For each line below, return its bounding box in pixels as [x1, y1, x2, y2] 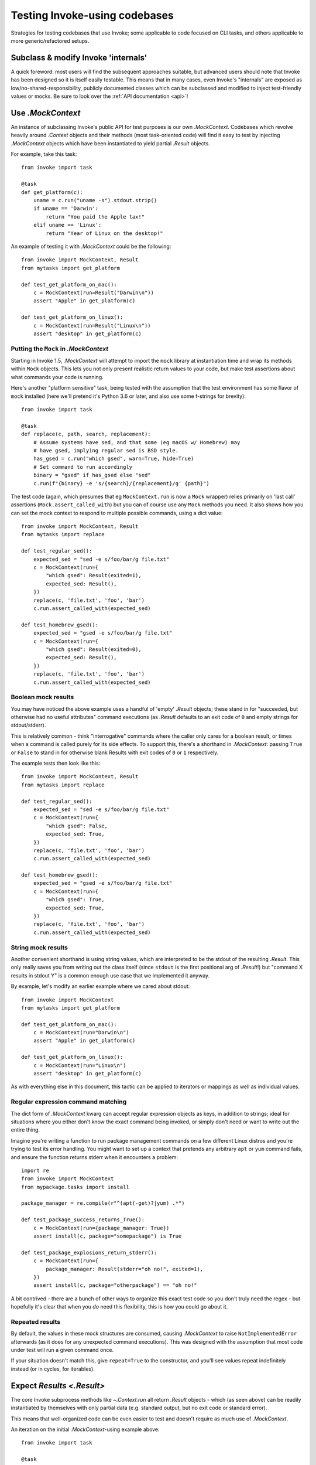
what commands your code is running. [11, 373, 104, 380]
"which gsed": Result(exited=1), [46, 572, 142, 579]
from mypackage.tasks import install [21, 1184, 130, 1190]
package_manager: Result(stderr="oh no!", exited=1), [46, 1266, 204, 1272]
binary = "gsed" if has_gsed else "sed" [33, 472, 152, 479]
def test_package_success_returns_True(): [21, 1217, 145, 1223]
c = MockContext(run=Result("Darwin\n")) [33, 289, 154, 296]
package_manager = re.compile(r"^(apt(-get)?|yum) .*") [21, 1200, 185, 1207]
